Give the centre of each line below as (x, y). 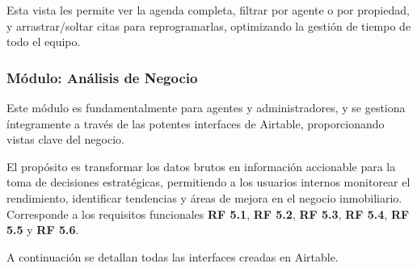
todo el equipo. (44, 42)
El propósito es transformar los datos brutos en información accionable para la (201, 166)
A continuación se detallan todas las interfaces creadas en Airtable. (173, 256)
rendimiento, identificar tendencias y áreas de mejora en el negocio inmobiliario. (204, 197)
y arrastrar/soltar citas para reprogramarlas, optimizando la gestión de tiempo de (209, 25)
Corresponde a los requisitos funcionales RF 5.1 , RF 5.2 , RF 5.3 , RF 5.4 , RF (208, 214)
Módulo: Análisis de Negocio (102, 77)
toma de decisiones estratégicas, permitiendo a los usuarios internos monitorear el (208, 182)
